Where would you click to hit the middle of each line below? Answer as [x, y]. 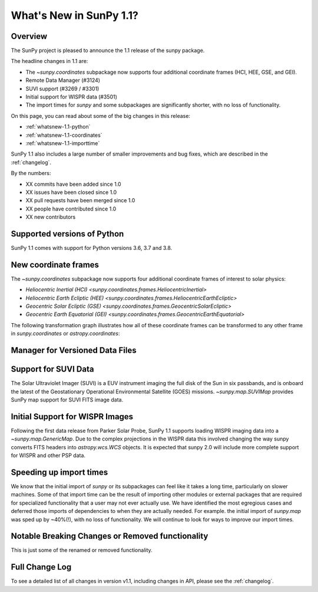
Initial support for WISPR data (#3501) [72, 97]
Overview [29, 36]
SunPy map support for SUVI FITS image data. [67, 399]
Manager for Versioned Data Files [74, 351]
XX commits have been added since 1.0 [73, 184]
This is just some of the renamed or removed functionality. [82, 550]
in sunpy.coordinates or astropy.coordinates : [65, 334]
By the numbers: [31, 173]
